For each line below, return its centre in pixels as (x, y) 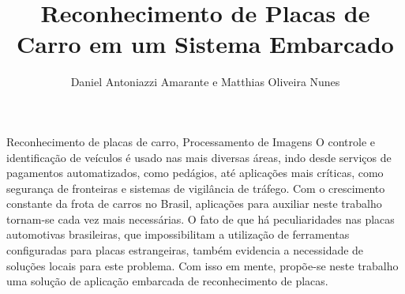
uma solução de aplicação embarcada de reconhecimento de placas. (167, 281)
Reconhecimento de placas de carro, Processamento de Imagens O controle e (191, 141)
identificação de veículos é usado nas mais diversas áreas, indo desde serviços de (199, 157)
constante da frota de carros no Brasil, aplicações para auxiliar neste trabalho (194, 204)
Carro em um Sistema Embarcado (205, 44)
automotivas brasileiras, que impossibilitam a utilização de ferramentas (178, 234)
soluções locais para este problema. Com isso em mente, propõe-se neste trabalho (202, 265)
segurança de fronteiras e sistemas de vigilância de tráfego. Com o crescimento (196, 188)
